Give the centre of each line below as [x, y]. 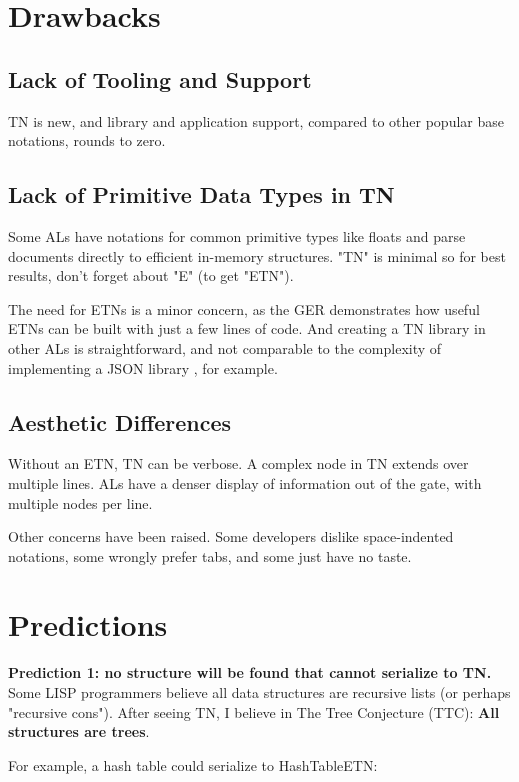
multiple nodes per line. [80, 502]
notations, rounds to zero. [87, 140]
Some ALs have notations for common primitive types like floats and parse [237, 235]
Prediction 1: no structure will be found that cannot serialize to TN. [250, 672]
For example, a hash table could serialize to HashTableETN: [193, 764]
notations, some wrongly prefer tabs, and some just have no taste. [210, 555]
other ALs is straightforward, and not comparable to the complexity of [225, 347]
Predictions [88, 624]
